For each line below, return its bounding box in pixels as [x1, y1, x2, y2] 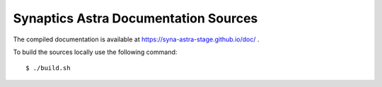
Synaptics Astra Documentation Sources [13, 11, 258, 26]
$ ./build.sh [25, 64, 71, 72]
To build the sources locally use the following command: [13, 48, 178, 56]
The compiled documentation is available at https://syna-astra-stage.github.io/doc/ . [13, 35, 260, 43]
